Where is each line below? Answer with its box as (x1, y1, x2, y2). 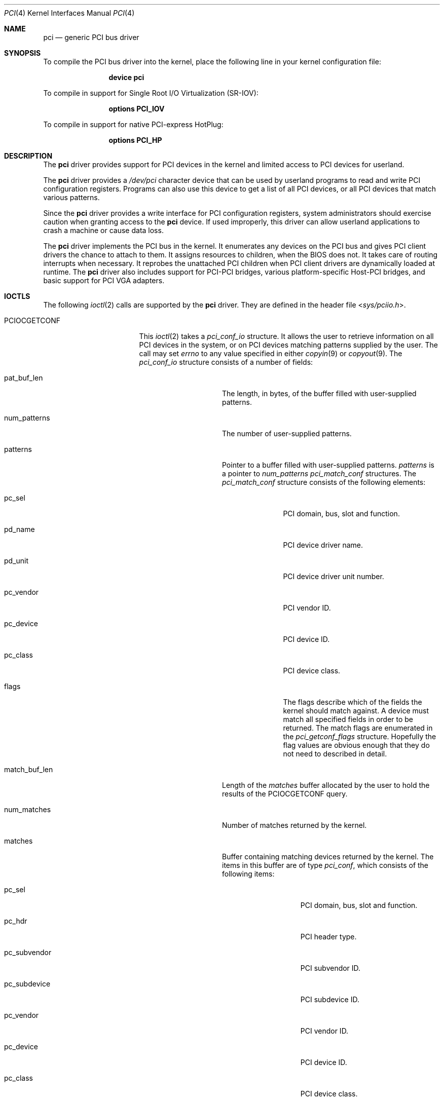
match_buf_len (4, 765, 53, 774)
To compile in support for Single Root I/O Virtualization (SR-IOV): (43, 89, 258, 97)
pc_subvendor (4, 948, 52, 957)
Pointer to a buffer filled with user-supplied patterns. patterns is (222, 461, 434, 469)
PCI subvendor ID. (300, 964, 361, 972)
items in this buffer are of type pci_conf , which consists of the (222, 861, 429, 869)
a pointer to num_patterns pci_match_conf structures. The (222, 469, 417, 478)
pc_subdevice (4, 979, 51, 988)
